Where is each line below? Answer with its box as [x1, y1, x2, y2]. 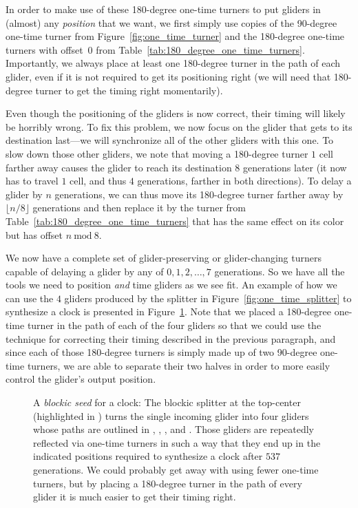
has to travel [6, 173, 59, 188]
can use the [6, 290, 54, 305]
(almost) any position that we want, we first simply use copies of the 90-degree [6, 15, 337, 30]
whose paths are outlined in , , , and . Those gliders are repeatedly [33, 422, 315, 436]
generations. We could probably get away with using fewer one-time [33, 463, 319, 476]
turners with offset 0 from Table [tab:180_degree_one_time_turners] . [6, 42, 305, 56]
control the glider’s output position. [6, 372, 156, 386]
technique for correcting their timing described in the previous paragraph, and [6, 331, 336, 346]
